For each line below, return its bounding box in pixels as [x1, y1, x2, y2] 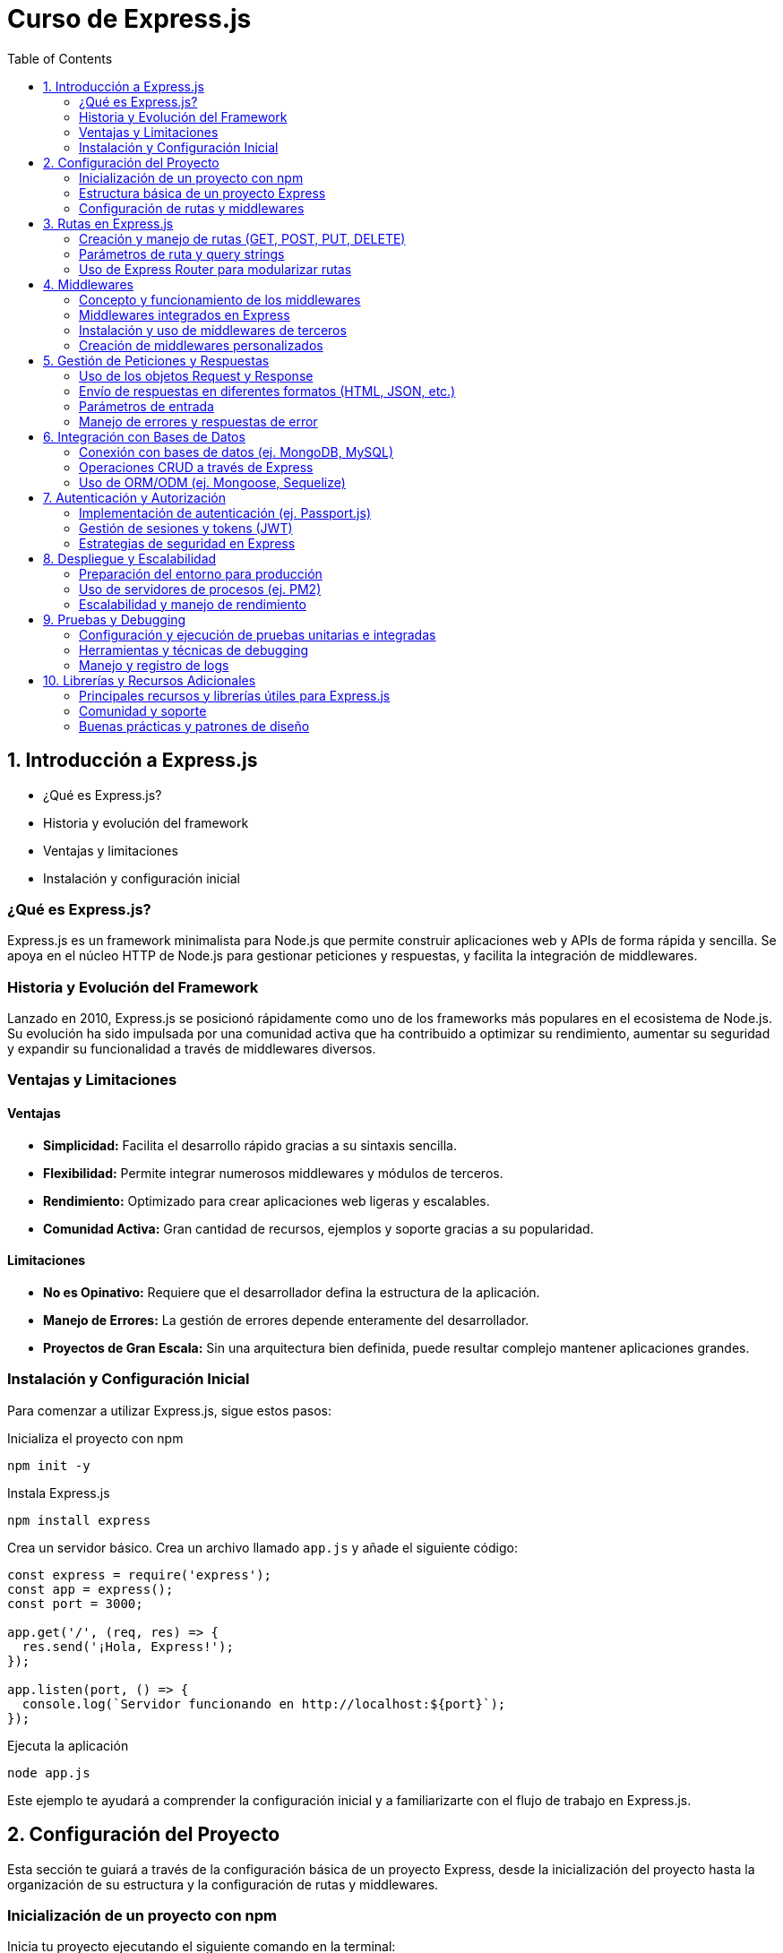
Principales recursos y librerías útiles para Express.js [79, 687, 391, 703]
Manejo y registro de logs [79, 657, 229, 673]
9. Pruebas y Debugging [43, 611, 186, 627]
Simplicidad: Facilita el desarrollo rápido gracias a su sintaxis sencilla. [43, 1137, 457, 1153]
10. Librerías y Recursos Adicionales [43, 672, 256, 688]
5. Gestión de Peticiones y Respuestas [43, 352, 270, 368]
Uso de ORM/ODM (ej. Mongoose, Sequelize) [79, 474, 346, 490]
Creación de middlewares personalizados [79, 337, 323, 353]
